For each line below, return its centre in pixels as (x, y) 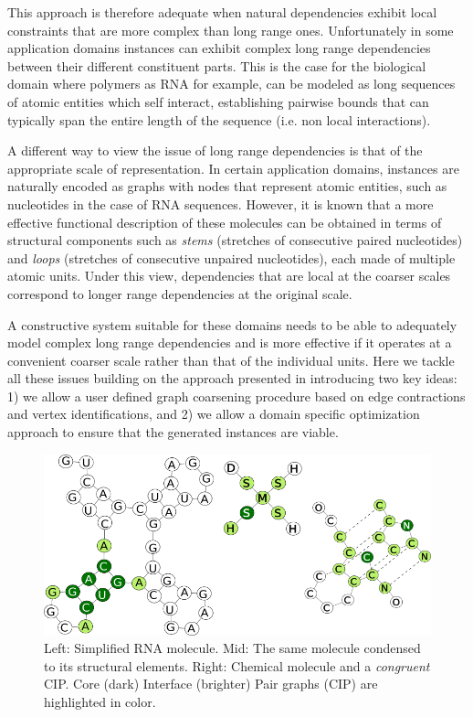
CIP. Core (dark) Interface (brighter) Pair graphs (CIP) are (211, 684)
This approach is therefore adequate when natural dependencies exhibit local (222, 12)
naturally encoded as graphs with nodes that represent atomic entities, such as (227, 186)
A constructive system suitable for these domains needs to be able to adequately (232, 324)
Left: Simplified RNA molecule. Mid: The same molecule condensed (232, 648)
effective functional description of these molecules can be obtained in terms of (225, 222)
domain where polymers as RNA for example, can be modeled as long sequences (231, 84)
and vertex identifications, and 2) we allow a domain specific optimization (214, 414)
